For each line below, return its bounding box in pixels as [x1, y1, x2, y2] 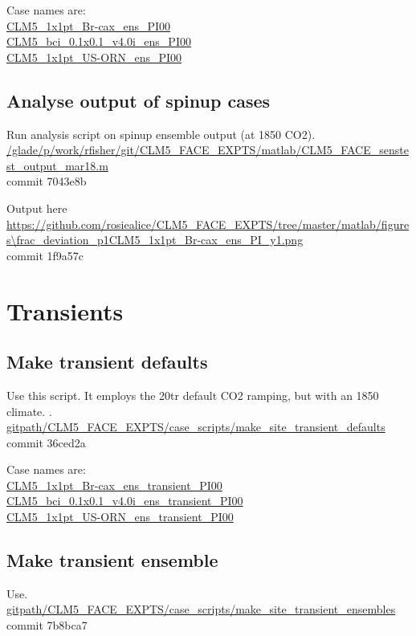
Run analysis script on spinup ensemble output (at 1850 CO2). [6, 125, 316, 142]
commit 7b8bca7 [6, 617, 88, 634]
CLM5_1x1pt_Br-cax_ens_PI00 [6, 17, 171, 34]
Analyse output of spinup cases [6, 88, 271, 112]
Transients [6, 294, 124, 327]
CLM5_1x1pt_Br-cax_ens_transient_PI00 [6, 476, 222, 493]
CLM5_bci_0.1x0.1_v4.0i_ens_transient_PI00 [6, 492, 243, 509]
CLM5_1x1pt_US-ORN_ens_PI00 [6, 48, 182, 65]
